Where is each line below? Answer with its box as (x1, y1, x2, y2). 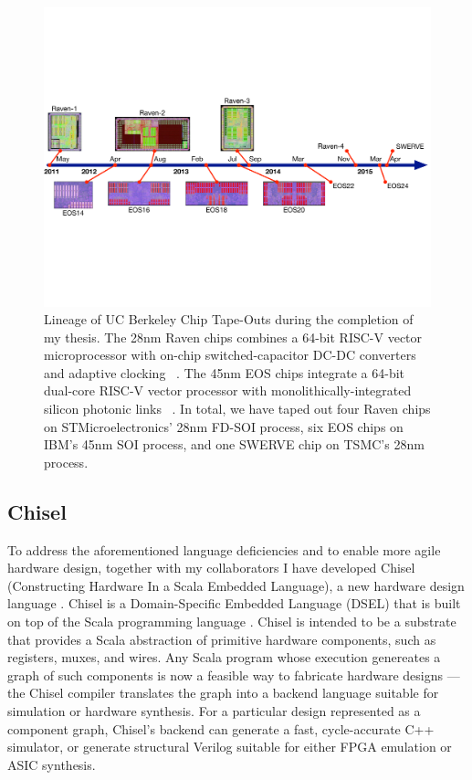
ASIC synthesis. (7, 754, 96, 774)
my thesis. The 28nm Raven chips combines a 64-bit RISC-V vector (44, 327, 423, 346)
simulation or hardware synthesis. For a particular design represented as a (7, 701, 421, 720)
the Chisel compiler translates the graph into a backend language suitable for (7, 683, 439, 702)
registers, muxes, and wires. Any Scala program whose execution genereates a (7, 648, 441, 667)
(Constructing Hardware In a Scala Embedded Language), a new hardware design (7, 575, 465, 595)
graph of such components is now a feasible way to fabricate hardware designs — (7, 665, 460, 684)
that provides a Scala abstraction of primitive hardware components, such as (7, 629, 436, 648)
